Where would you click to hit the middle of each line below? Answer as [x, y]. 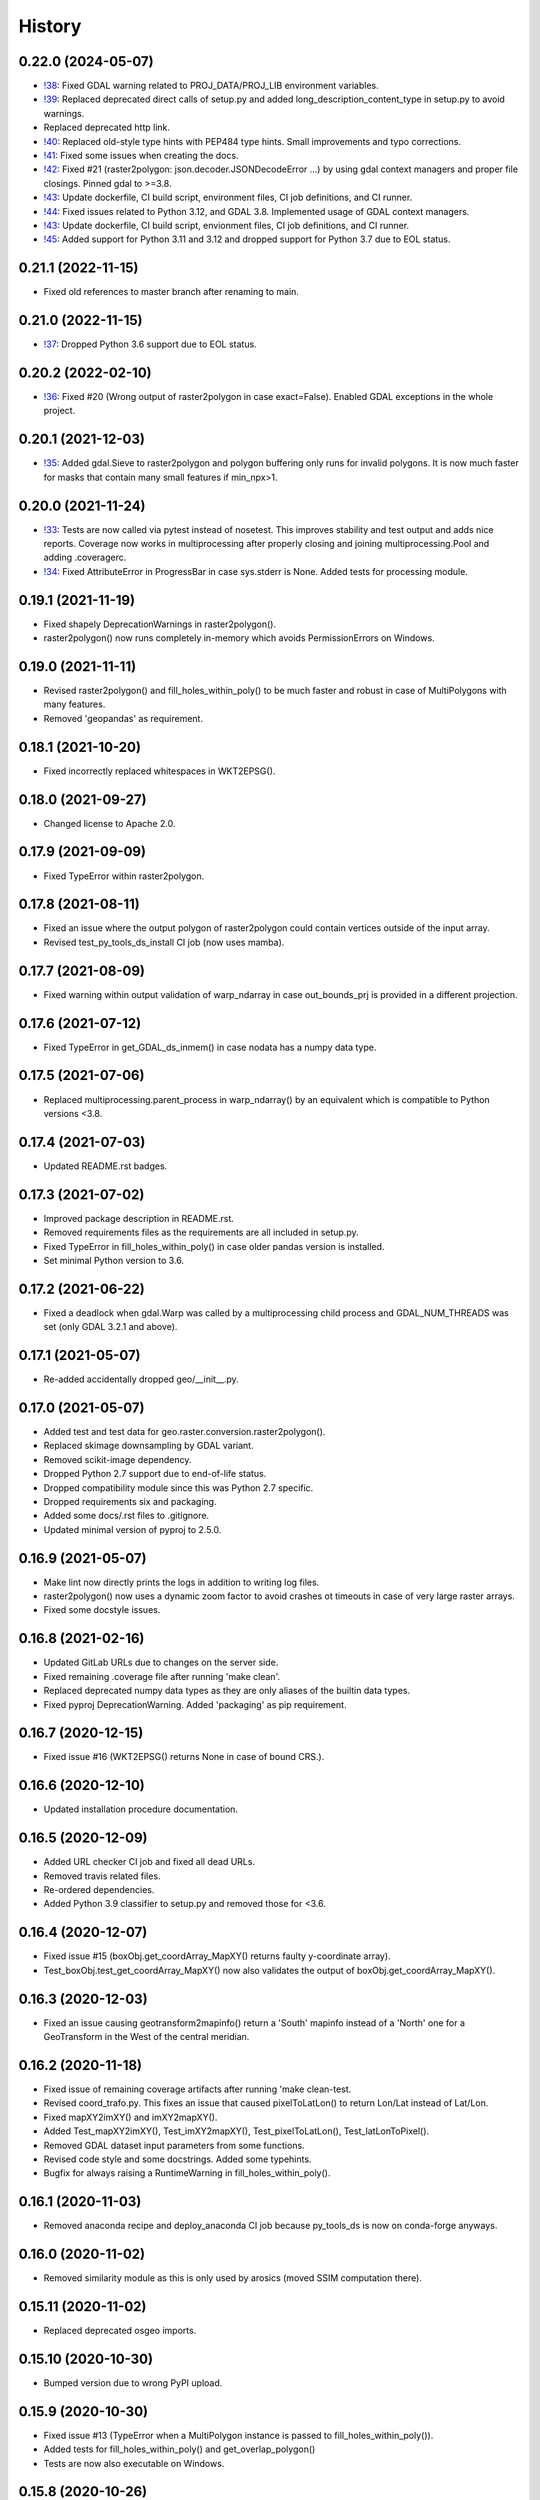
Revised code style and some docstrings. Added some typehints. [177, 2159]
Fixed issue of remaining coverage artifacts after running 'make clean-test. [197, 2089]
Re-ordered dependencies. [99, 1890]
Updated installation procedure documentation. [141, 1809]
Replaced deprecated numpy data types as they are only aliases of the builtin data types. [226, 1691]
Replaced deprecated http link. [106, 127]
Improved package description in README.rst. [139, 1218]
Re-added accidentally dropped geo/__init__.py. [141, 1379]
